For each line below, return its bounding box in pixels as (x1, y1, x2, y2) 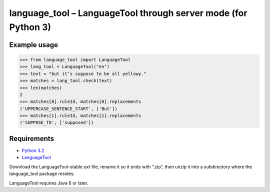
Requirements (9, 134, 54, 142)
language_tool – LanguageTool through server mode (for (9, 7, 247, 18)
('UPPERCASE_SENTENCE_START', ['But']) (19, 105, 117, 111)
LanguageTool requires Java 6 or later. (9, 180, 88, 186)
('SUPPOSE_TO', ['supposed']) (19, 120, 94, 125)
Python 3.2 (21, 147, 44, 153)
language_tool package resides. (9, 170, 75, 177)
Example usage (9, 40, 58, 49)
